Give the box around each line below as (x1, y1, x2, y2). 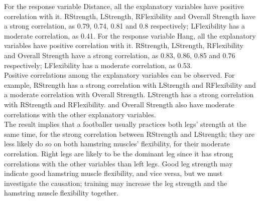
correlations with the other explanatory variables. (4, 109, 156, 119)
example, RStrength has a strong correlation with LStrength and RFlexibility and (4, 79, 256, 90)
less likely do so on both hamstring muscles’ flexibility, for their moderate (4, 138, 230, 149)
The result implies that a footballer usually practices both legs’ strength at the (4, 119, 246, 129)
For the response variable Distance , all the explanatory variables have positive (4, 1, 244, 11)
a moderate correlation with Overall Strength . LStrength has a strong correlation (4, 89, 254, 100)
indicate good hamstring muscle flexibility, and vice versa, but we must (4, 168, 223, 178)
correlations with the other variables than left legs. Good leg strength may (4, 158, 233, 168)
